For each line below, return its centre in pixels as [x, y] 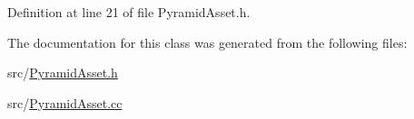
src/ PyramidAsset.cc [65, 102]
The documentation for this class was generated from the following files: [207, 42]
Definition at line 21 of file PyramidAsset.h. [129, 12]
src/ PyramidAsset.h [63, 73]
